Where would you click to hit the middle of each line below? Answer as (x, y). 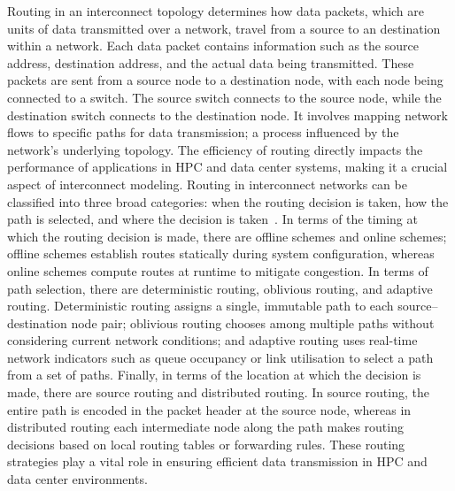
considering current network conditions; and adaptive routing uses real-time (212, 340)
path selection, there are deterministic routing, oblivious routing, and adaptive (220, 288)
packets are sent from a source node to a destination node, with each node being (225, 80)
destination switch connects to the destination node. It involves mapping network (227, 115)
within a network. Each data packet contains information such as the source (213, 46)
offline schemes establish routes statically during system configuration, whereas (221, 253)
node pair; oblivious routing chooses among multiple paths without (253, 322)
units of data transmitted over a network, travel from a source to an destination (224, 28)
